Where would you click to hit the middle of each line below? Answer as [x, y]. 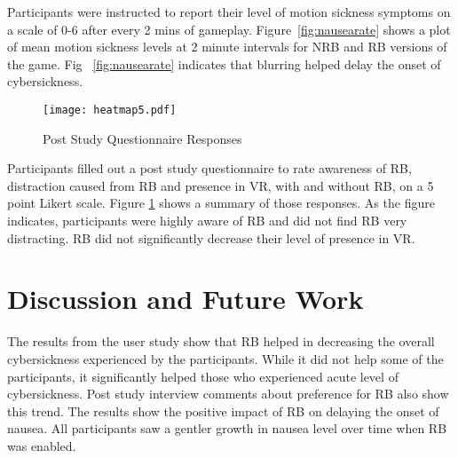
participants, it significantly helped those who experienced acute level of [203, 376]
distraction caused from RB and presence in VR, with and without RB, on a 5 [221, 185]
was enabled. [42, 445]
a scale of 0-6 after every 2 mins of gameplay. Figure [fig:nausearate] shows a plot [229, 29]
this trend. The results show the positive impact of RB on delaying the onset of [223, 411]
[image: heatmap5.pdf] [110, 110]
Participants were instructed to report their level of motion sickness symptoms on [229, 12]
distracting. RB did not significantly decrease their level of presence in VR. [211, 237]
